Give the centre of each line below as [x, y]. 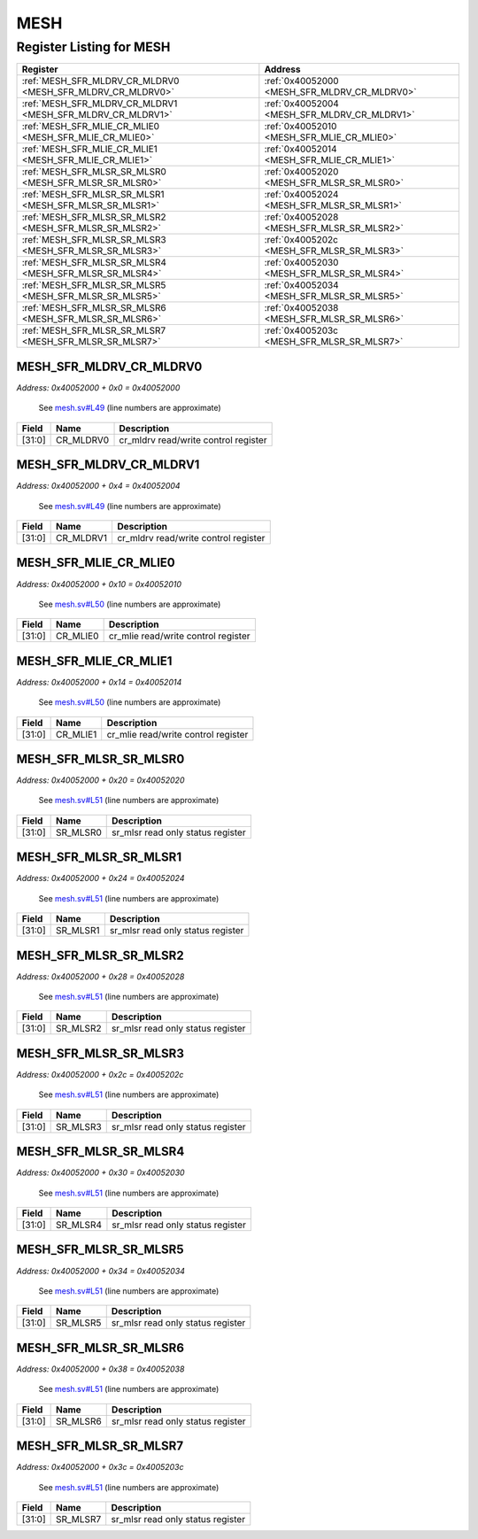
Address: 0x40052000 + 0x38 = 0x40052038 [100, 1369]
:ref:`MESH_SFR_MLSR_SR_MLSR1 [93, 195]
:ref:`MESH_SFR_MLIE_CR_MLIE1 [90, 149]
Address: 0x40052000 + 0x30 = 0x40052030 [100, 1172]
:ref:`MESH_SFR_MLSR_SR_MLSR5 [94, 285]
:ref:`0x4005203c [301, 330]
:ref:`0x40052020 [301, 172]
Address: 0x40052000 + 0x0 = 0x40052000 [98, 387]
